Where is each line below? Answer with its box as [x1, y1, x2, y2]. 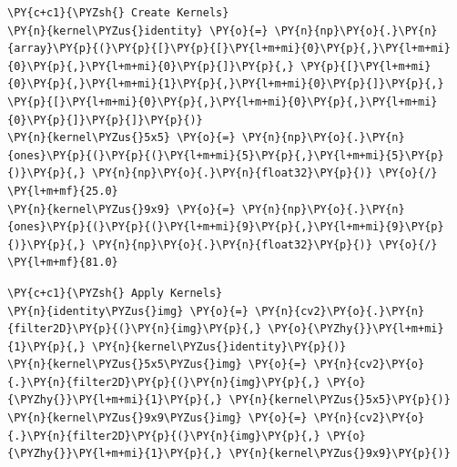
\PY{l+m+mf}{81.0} [7, 256, 118, 269]
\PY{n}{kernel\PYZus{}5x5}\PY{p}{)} [228, 393, 451, 407]
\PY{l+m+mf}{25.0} [7, 184, 118, 198]
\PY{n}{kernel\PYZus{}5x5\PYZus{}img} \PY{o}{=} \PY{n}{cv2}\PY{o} [7, 358, 425, 371]
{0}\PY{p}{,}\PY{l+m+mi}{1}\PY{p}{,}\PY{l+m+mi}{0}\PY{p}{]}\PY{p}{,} [7, 77, 444, 91]
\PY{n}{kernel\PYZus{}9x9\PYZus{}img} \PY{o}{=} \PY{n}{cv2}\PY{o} [7, 411, 425, 425]
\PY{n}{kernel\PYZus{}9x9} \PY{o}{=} [7, 202, 236, 216]
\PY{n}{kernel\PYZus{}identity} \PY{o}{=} [7, 24, 269, 37]
